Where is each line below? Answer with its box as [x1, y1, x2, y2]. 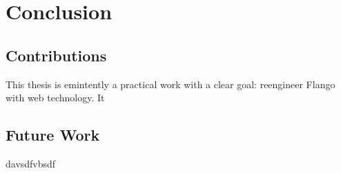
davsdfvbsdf [6, 156, 56, 170]
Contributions [6, 44, 107, 65]
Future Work [6, 124, 100, 145]
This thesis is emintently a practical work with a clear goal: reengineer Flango [6, 77, 335, 91]
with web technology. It [6, 90, 105, 105]
